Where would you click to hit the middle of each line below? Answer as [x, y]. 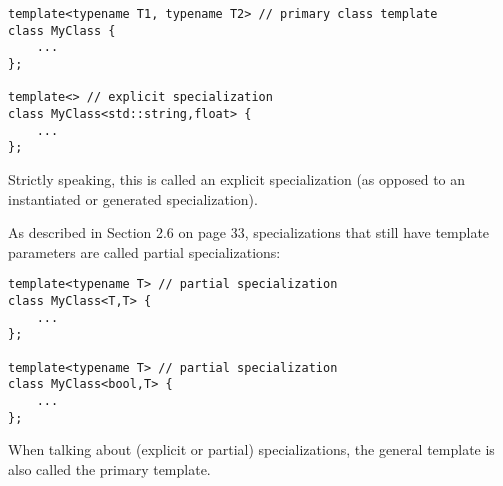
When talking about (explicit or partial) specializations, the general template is [251, 449]
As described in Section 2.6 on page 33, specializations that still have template [249, 232]
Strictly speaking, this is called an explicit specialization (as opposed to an [237, 178]
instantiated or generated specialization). [133, 198]
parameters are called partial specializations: [144, 251]
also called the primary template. [109, 468]
